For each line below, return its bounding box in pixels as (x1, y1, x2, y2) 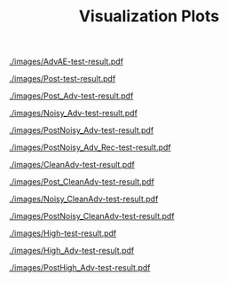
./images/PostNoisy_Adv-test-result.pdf (9, 125, 154, 136)
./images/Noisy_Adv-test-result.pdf (9, 108, 138, 119)
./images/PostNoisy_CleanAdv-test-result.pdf (9, 211, 175, 222)
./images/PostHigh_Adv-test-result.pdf (9, 262, 151, 273)
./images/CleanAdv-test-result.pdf (9, 160, 136, 170)
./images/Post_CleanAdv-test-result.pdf (9, 176, 155, 187)
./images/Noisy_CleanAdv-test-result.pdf (9, 193, 159, 205)
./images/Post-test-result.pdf (9, 74, 116, 84)
